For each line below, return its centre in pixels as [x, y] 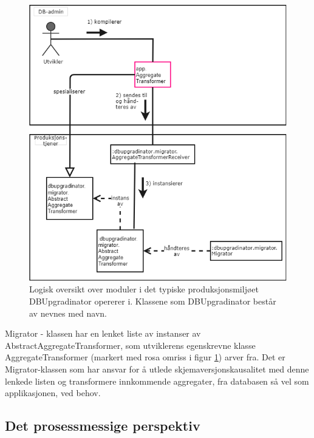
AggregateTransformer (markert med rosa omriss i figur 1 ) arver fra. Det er [145, 357]
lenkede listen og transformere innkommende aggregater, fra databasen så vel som [157, 381]
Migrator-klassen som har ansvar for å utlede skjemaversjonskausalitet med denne [157, 369]
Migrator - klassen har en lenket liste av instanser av [103, 333]
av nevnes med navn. [68, 313]
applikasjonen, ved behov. [53, 393]
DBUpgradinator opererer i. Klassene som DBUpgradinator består [153, 301]
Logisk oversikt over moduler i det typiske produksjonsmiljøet [144, 289]
